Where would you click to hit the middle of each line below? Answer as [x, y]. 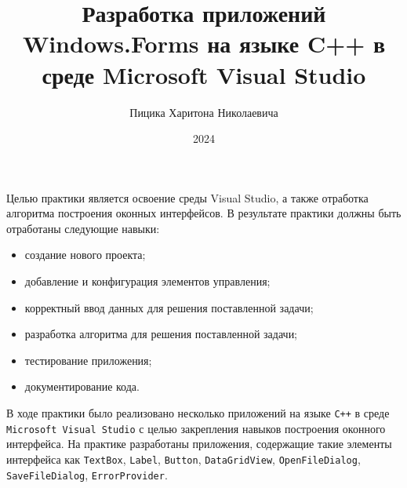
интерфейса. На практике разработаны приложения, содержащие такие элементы [199, 444]
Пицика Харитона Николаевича [204, 112]
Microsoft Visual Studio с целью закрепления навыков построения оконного [196, 428]
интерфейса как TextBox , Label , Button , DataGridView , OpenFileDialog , [184, 459]
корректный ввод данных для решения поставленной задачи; [169, 307]
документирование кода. [82, 386]
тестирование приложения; [88, 360]
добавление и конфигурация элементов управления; [147, 281]
